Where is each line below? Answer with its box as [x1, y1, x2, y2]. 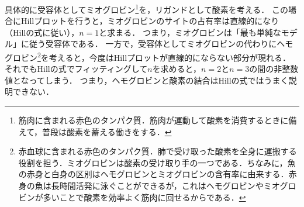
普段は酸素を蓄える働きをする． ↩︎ [42, 125, 172, 137]
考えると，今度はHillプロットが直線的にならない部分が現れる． [49, 51, 291, 63]
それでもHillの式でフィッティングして [5, 63, 148, 75]
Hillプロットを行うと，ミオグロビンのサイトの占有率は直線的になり [20, 15, 279, 27]
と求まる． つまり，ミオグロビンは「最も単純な [99, 26, 281, 38]
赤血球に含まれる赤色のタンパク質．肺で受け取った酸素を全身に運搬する [18, 145, 297, 157]
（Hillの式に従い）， [5, 26, 80, 38]
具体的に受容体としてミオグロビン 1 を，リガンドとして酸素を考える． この [5, 2, 288, 15]
